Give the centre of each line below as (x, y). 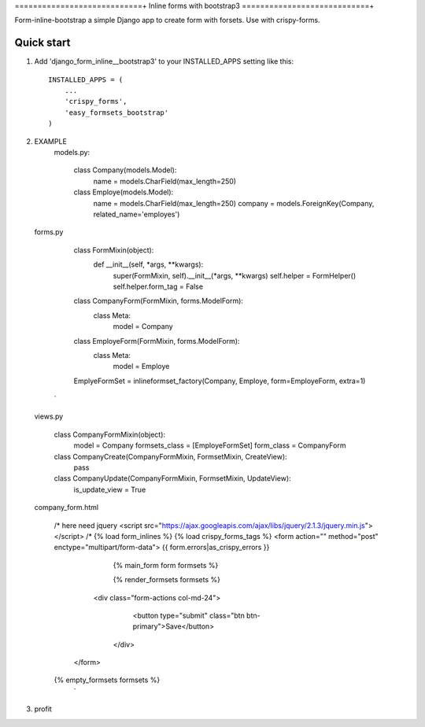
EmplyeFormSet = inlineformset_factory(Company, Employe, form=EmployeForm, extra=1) (220, 381)
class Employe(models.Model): (124, 192)
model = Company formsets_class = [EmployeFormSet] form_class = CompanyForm (210, 445)
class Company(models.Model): (125, 170)
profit (43, 709)
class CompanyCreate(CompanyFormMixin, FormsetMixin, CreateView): (170, 456)
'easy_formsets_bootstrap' (116, 113)
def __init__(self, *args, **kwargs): (148, 264)
